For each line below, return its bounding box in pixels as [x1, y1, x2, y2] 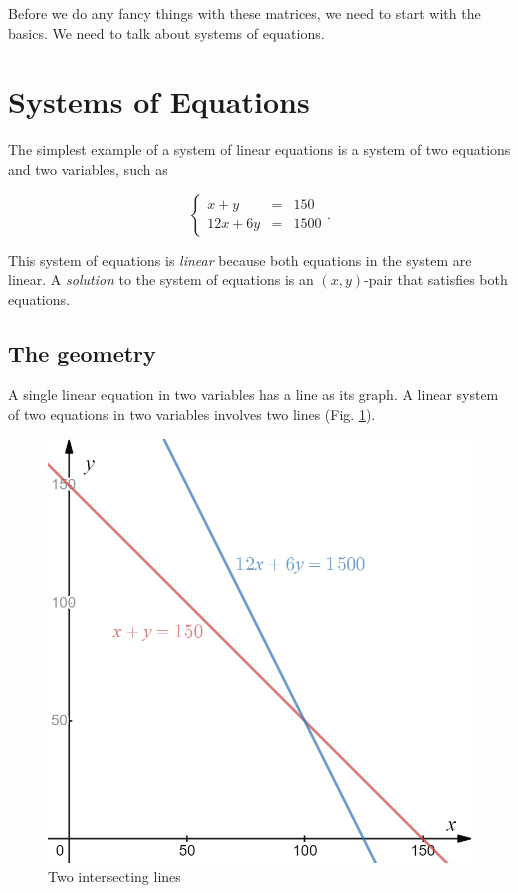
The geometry [8, 337, 156, 368]
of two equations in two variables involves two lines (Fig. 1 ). [8, 404, 376, 425]
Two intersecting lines [48, 866, 181, 887]
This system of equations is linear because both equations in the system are [8, 249, 472, 270]
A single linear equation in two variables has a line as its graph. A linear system [8, 384, 499, 405]
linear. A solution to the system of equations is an [8, 269, 314, 290]
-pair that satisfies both [364, 269, 508, 290]
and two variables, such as [8, 158, 168, 179]
